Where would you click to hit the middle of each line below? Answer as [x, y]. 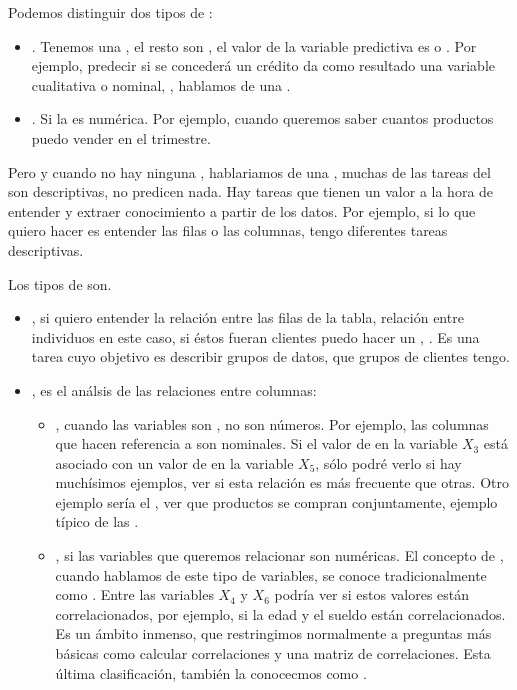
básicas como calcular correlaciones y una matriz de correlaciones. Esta [273, 653]
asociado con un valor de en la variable [174, 462]
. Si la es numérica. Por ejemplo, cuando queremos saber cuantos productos [262, 118]
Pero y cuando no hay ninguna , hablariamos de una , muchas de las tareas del [249, 171]
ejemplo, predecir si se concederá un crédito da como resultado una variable [263, 65]
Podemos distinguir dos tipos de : [110, 12]
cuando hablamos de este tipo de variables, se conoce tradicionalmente [271, 574]
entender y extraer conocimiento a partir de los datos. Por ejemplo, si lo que [242, 210]
